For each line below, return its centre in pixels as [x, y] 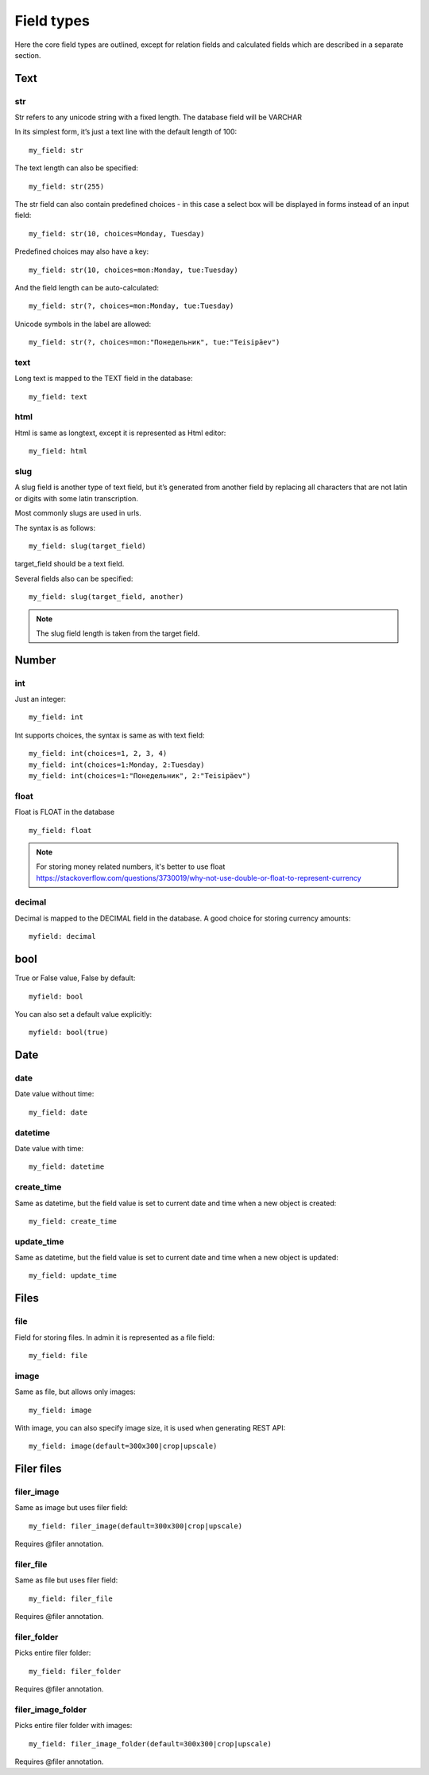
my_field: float [60, 830]
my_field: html [58, 451]
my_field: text [58, 397]
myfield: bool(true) [69, 1033]
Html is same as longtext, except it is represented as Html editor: [120, 433]
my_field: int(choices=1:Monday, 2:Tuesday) [117, 765]
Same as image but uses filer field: [71, 1508]
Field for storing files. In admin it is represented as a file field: [114, 1337]
